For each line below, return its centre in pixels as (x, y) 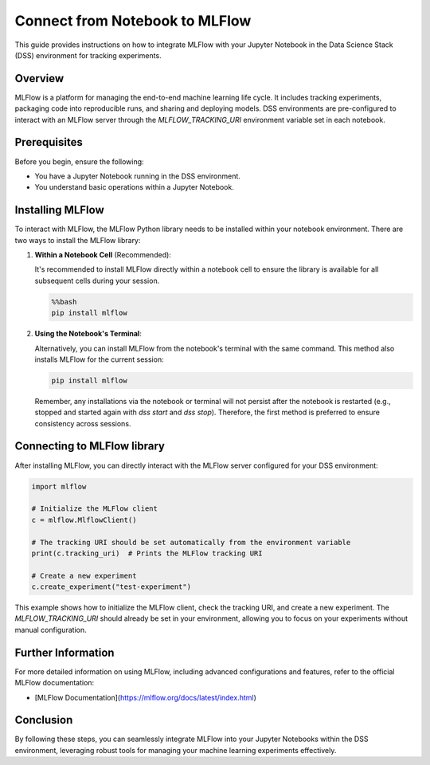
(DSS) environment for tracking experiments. (88, 55)
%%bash (64, 302)
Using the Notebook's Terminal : (88, 334)
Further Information (64, 652)
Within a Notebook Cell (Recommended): (103, 255)
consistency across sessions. (83, 423)
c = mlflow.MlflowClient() (84, 520)
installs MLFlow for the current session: (99, 359)
